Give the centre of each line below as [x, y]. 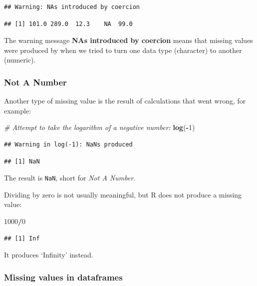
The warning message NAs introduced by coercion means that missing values [128, 40]
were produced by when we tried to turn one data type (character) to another [123, 50]
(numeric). [20, 60]
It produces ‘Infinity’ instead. [49, 255]
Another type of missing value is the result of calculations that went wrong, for [125, 101]
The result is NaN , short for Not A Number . [70, 178]
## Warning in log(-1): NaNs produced [68, 144]
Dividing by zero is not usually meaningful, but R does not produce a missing [123, 194]
